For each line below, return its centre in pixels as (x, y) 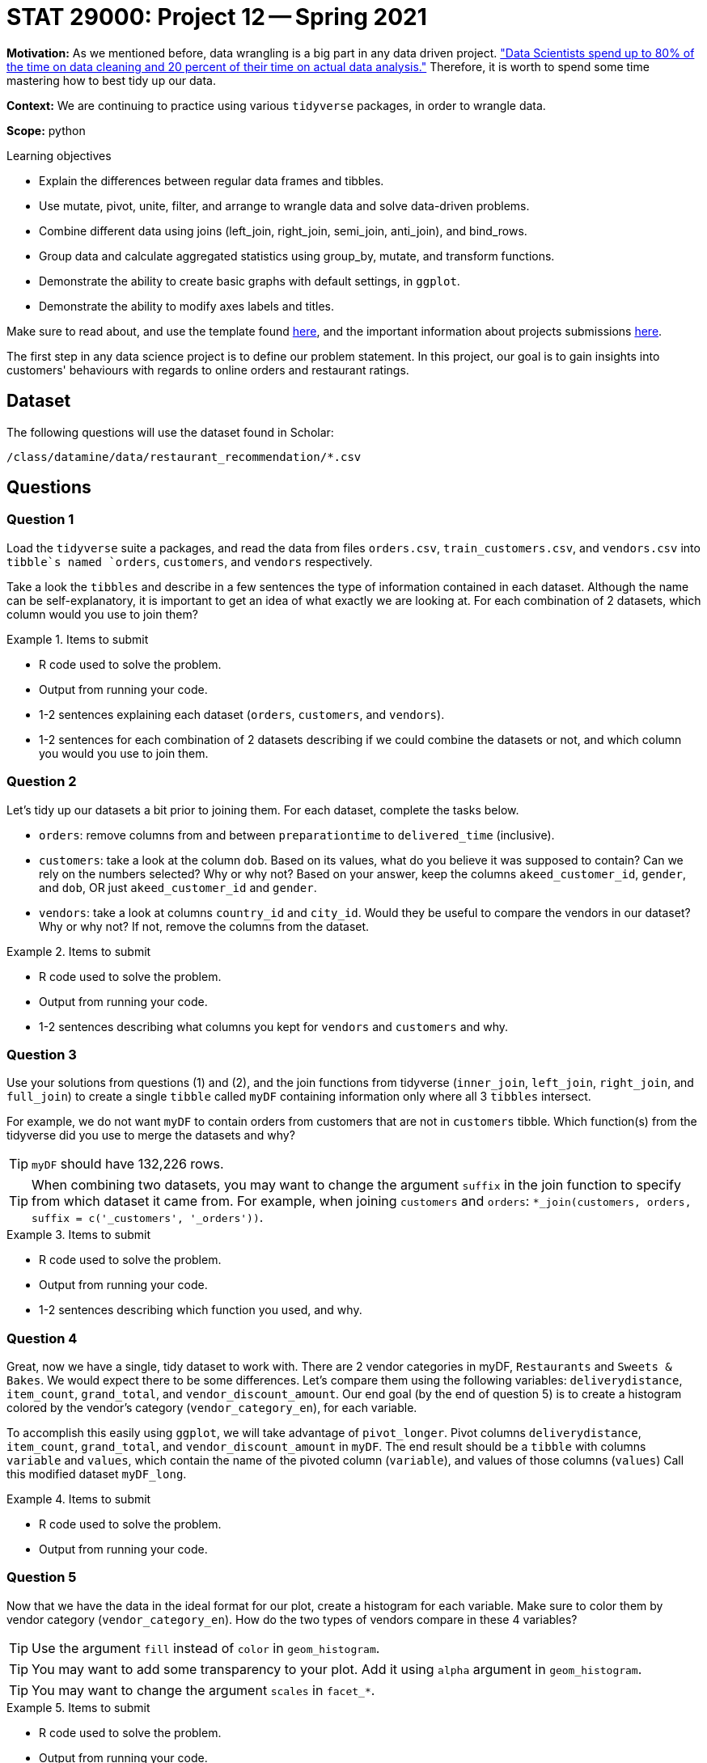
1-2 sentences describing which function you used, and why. (201, 1310)
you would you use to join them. (124, 753)
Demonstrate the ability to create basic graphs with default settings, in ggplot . (250, 281)
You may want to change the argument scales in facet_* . (203, 1690)
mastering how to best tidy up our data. (112, 80)
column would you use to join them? (102, 614)
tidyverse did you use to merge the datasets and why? (151, 1135)
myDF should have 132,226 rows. (128, 1164)
